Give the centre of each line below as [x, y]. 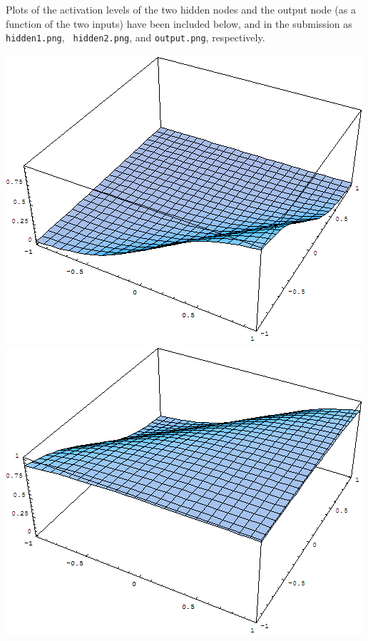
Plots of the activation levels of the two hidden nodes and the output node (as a [181, 9]
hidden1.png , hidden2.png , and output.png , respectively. [136, 37]
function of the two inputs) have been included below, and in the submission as [179, 23]
